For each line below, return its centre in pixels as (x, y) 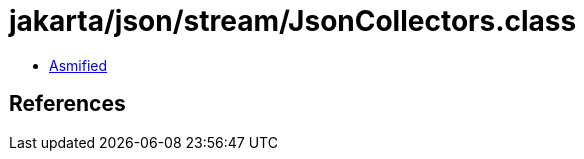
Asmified (78, 65)
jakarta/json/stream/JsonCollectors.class (293, 21)
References (67, 104)
